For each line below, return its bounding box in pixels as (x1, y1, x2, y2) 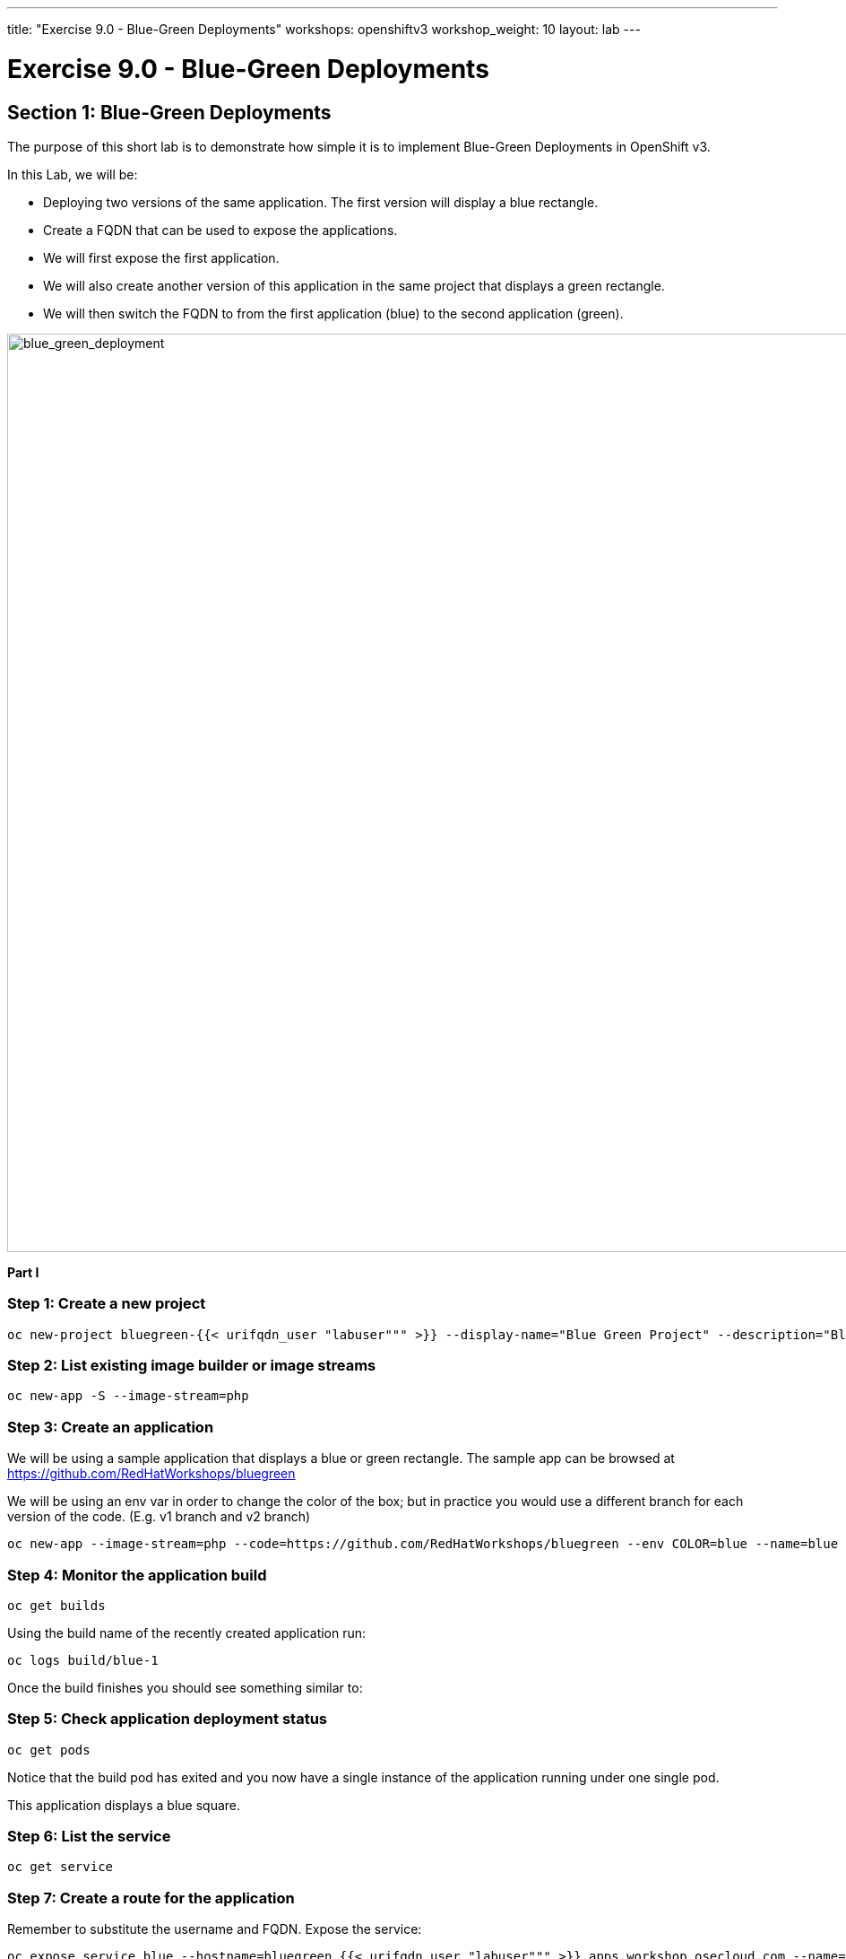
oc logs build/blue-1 (7, 1652, 159, 1667)
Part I (7, 1264, 39, 1280)
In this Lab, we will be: (7, 166, 138, 182)
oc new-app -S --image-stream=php (7, 1389, 249, 1404)
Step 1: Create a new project (7, 1294, 206, 1313)
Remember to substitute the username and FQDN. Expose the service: (7, 1921, 422, 1937)
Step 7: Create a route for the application (7, 1888, 295, 1907)
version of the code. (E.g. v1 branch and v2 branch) (7, 1509, 311, 1525)
